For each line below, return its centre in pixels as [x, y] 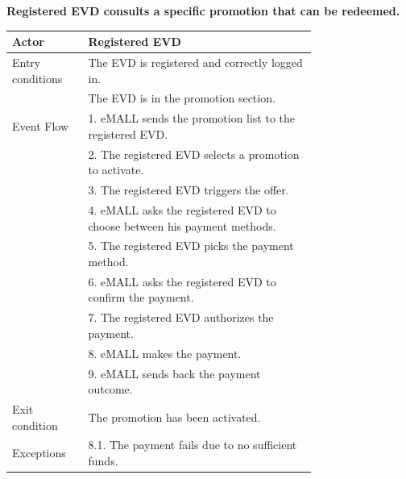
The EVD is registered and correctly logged [195, 62]
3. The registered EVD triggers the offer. [188, 190]
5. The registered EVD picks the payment [191, 246]
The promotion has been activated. [174, 417]
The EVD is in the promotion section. [182, 98]
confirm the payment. [141, 297]
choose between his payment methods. [182, 225]
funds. [103, 460]
